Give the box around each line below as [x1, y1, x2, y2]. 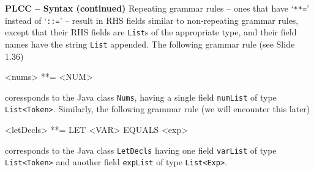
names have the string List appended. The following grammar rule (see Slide [5, 37, 295, 50]
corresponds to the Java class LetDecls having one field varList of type [5, 143, 277, 156]
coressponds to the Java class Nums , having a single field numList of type [5, 90, 277, 103]
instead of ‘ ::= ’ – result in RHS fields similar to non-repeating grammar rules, [5, 13, 299, 26]
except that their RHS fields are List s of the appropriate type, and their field [5, 26, 297, 38]
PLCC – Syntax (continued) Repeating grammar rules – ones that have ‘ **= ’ [5, 2, 309, 14]
